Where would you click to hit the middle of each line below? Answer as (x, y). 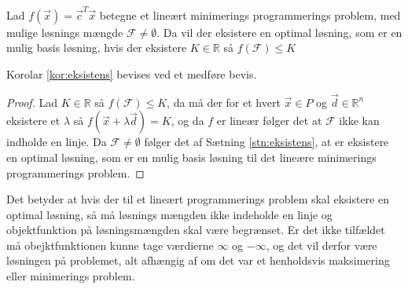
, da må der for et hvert (224, 102)
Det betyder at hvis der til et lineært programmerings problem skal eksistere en (198, 199)
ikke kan (359, 121)
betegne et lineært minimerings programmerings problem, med (250, 15)
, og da (187, 121)
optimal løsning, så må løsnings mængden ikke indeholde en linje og (169, 214)
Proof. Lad (32, 102)
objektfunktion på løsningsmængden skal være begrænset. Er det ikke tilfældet (196, 230)
